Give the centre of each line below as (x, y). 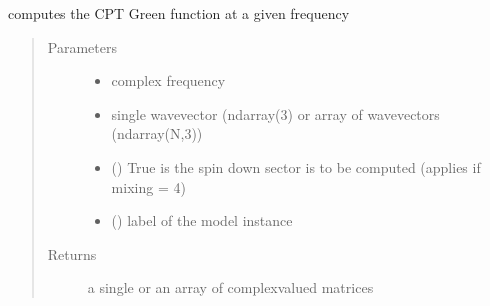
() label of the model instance (202, 220)
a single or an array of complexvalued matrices (230, 287)
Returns (72, 253)
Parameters (82, 46)
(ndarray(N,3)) (157, 133)
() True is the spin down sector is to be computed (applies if (296, 166)
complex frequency (168, 80)
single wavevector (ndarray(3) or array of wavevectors (275, 113)
